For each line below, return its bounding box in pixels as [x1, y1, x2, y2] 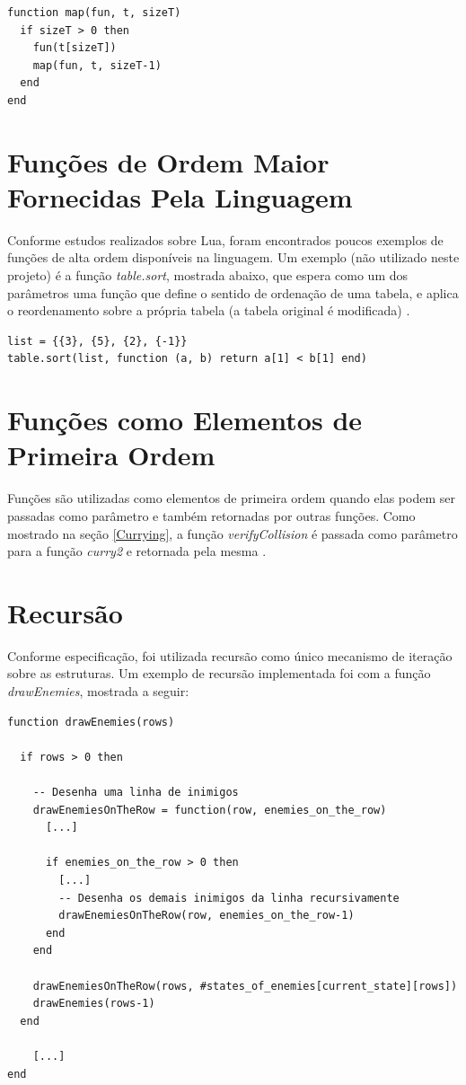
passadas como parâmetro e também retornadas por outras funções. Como [7, 506, 416, 525]
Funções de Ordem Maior [7, 143, 330, 180]
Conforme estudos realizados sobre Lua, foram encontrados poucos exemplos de [7, 230, 444, 249]
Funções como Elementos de [7, 401, 363, 438]
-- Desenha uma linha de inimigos [32, 786, 239, 798]
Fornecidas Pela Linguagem [7, 178, 353, 215]
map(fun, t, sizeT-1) [32, 58, 162, 72]
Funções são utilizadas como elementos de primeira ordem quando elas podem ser [7, 489, 455, 507]
